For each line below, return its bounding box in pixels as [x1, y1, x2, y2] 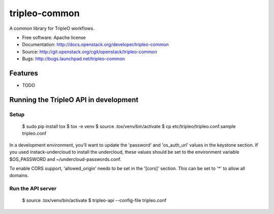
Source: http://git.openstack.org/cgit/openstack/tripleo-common [22, 49, 157, 55]
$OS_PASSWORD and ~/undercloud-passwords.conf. [9, 156, 122, 162]
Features [9, 69, 38, 77]
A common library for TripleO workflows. [9, 25, 95, 31]
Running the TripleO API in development [9, 95, 139, 104]
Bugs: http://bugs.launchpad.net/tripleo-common [22, 56, 125, 62]
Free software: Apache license [22, 34, 86, 40]
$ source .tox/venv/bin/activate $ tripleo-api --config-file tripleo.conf [22, 197, 167, 203]
